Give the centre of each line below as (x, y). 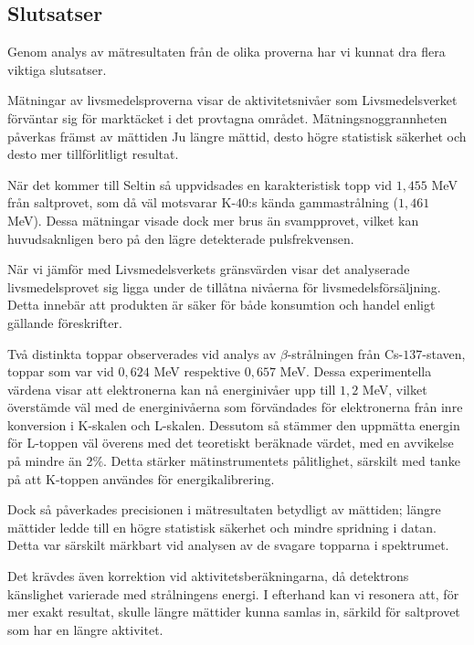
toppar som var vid (61, 371)
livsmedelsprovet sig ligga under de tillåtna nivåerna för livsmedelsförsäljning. (224, 286)
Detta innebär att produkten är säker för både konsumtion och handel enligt (221, 305)
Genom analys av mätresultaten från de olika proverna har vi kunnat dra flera (226, 52)
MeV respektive (197, 371)
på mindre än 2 (50, 461)
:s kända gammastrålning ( (323, 202)
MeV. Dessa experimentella (356, 371)
